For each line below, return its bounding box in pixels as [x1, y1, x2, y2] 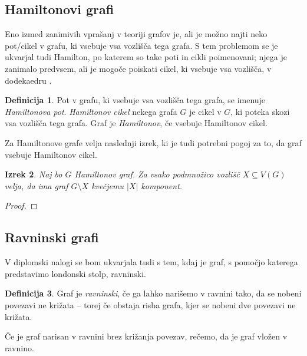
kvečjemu [91, 179, 124, 192]
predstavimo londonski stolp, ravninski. [5, 267, 146, 279]
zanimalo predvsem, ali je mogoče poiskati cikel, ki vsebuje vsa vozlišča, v [5, 62, 272, 74]
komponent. [141, 179, 183, 192]
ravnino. [5, 341, 34, 354]
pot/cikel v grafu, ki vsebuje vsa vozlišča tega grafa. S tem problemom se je [5, 39, 278, 51]
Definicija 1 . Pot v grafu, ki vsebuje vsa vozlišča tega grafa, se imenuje [5, 94, 266, 106]
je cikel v [189, 105, 222, 117]
